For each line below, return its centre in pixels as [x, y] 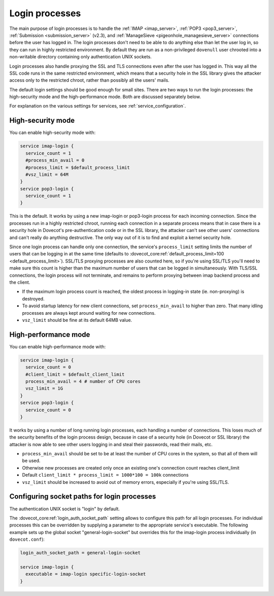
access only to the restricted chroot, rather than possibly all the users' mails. [89, 80]
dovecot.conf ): [27, 539]
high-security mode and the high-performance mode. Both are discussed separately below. [105, 97]
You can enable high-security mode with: [53, 133]
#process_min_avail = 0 [55, 160]
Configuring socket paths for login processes [83, 497]
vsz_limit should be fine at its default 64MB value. [77, 320]
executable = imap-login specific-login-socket [86, 574]
